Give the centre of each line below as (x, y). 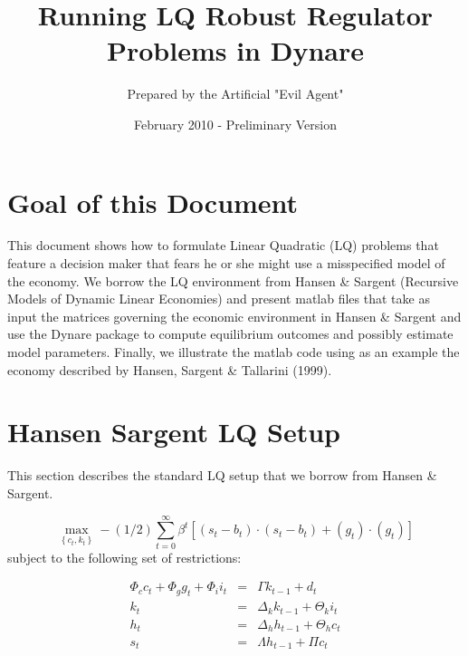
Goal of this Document (153, 202)
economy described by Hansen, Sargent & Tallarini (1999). (170, 369)
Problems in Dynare (235, 50)
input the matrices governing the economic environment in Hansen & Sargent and (234, 316)
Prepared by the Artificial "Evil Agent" (235, 94)
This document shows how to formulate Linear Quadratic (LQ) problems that (223, 245)
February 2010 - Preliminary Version (235, 124)
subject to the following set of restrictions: (124, 557)
